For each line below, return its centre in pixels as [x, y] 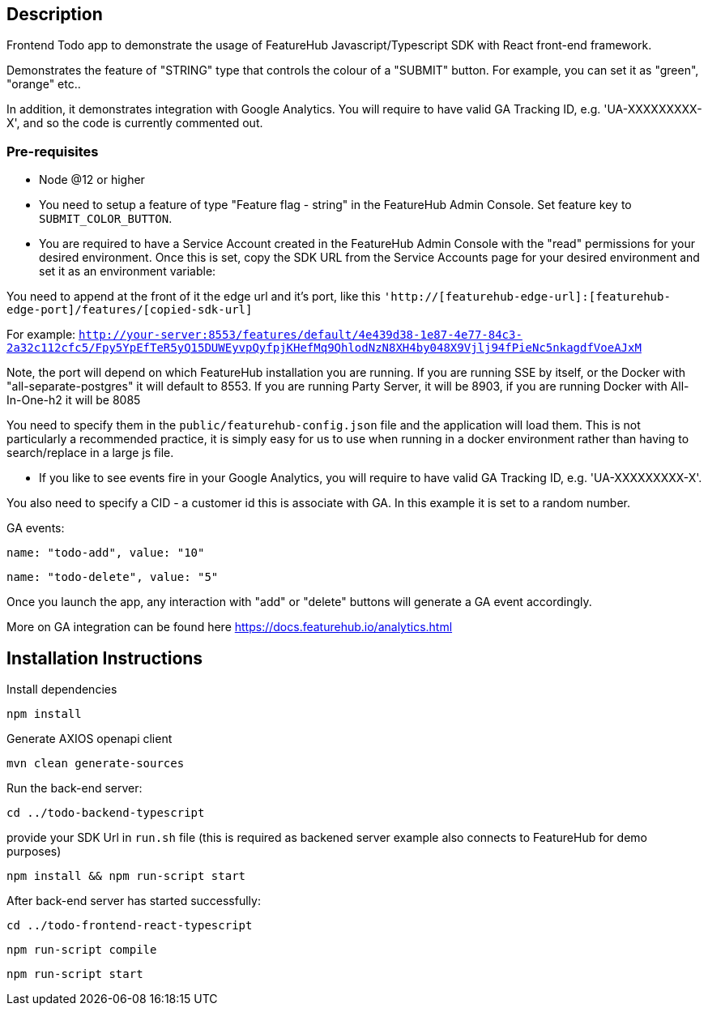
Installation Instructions [105, 658]
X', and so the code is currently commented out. [135, 123]
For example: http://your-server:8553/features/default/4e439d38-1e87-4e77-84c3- [264, 335]
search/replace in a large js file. [90, 453]
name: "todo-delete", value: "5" [113, 577]
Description [55, 14]
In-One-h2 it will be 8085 [74, 400]
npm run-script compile [82, 950]
